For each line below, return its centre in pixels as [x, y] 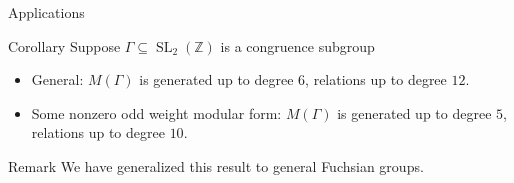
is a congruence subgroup [297, 45]
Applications [46, 12]
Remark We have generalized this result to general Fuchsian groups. [216, 165]
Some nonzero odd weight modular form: [156, 112]
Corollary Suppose [64, 45]
